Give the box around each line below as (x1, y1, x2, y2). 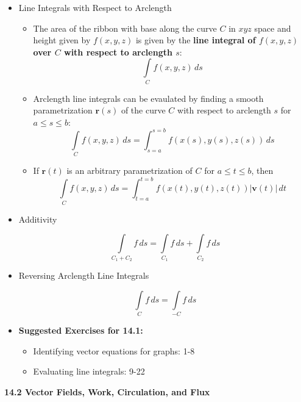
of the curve (121, 104, 166, 117)
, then (251, 164, 274, 177)
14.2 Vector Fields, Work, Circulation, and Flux (4, 385, 210, 398)
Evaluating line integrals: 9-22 (33, 365, 145, 378)
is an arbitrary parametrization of (66, 164, 193, 177)
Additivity (18, 212, 57, 225)
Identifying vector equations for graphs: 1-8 (33, 344, 195, 357)
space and (254, 21, 291, 34)
